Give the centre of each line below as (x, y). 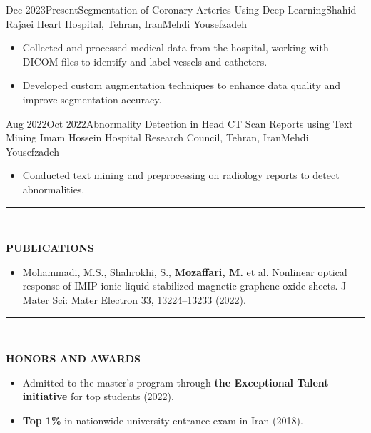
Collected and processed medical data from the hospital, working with (176, 47)
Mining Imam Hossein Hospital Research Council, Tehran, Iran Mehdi (157, 137)
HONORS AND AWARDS (73, 358)
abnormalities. (54, 189)
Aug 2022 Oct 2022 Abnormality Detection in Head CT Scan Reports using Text (179, 123)
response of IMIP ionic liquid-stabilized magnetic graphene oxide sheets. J (184, 286)
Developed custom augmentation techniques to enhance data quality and (182, 85)
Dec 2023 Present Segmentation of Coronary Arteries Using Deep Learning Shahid (181, 9)
